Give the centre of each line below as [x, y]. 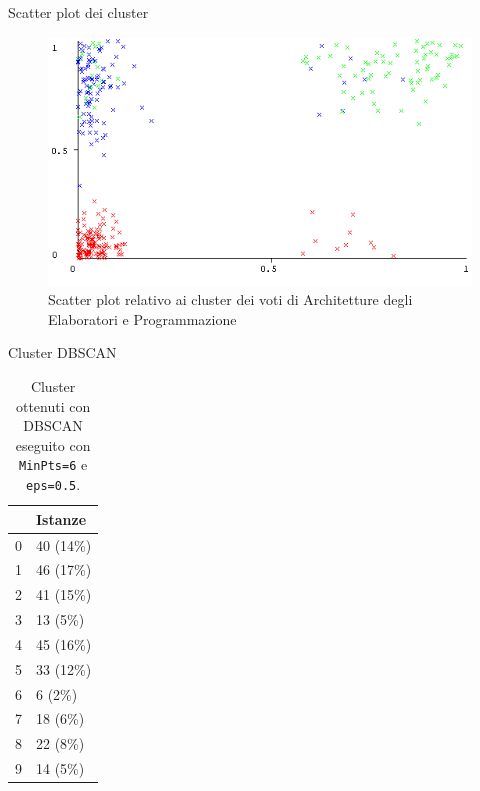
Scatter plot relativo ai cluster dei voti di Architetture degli [230, 299]
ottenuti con [53, 405]
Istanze [61, 518]
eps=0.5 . [53, 484]
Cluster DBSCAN [62, 352]
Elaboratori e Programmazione [142, 318]
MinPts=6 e [53, 464]
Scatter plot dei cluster [78, 12]
